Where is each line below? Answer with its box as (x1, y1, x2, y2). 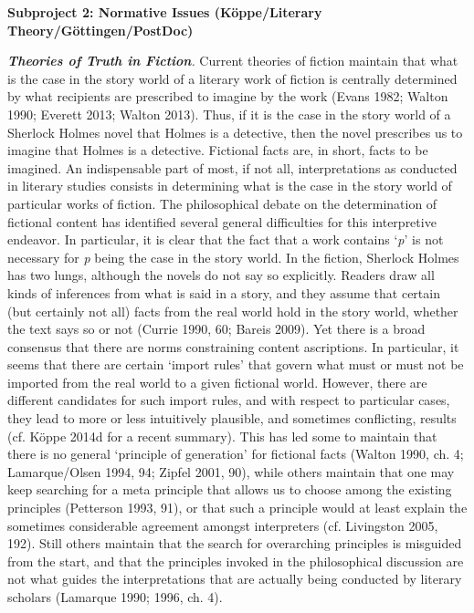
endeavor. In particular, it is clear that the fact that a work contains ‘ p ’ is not (7, 230, 444, 249)
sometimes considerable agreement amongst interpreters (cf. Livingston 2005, (7, 515, 438, 535)
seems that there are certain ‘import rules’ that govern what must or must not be (7, 355, 464, 374)
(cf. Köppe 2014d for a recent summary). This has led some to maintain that (7, 426, 437, 445)
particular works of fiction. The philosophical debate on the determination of (7, 193, 437, 213)
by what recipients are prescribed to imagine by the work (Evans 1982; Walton (7, 87, 448, 106)
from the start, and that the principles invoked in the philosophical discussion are (7, 551, 464, 570)
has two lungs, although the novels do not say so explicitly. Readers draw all (7, 265, 435, 285)
